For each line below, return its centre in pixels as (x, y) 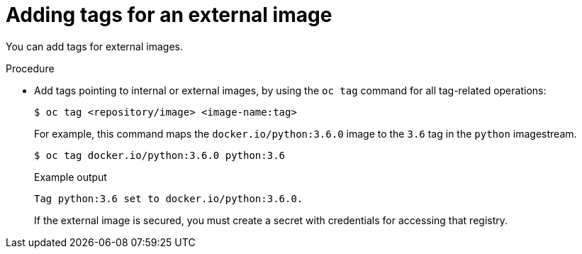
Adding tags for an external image (169, 15)
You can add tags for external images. (94, 46)
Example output (71, 177)
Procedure (30, 68)
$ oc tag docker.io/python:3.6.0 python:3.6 (160, 155)
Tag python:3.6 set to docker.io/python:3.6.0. (169, 198)
